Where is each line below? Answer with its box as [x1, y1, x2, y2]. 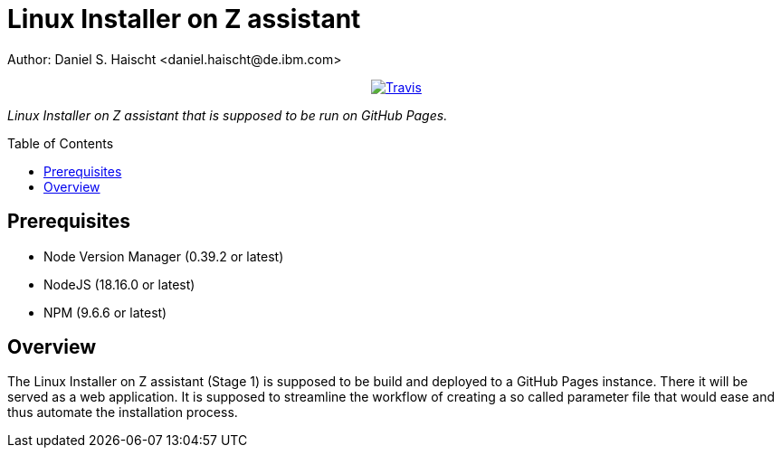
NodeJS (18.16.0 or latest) [43, 276, 195, 292]
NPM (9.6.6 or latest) [43, 304, 167, 320]
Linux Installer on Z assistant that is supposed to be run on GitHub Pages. [7, 107, 448, 123]
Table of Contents [7, 135, 114, 151]
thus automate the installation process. [7, 404, 238, 421]
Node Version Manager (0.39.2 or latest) [43, 248, 284, 264]
